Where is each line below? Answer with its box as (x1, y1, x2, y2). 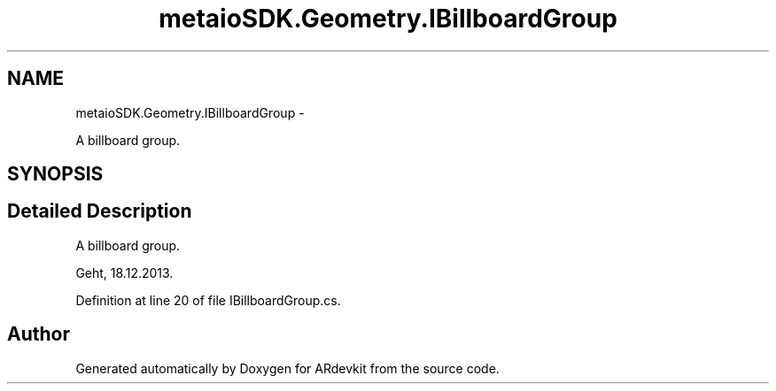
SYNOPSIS (7, 163, 104, 186)
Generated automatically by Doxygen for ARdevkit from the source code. (75, 360, 500, 376)
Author (7, 323, 70, 346)
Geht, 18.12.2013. (75, 264, 174, 280)
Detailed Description (7, 200, 192, 223)
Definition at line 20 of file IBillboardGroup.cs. (75, 292, 341, 308)
